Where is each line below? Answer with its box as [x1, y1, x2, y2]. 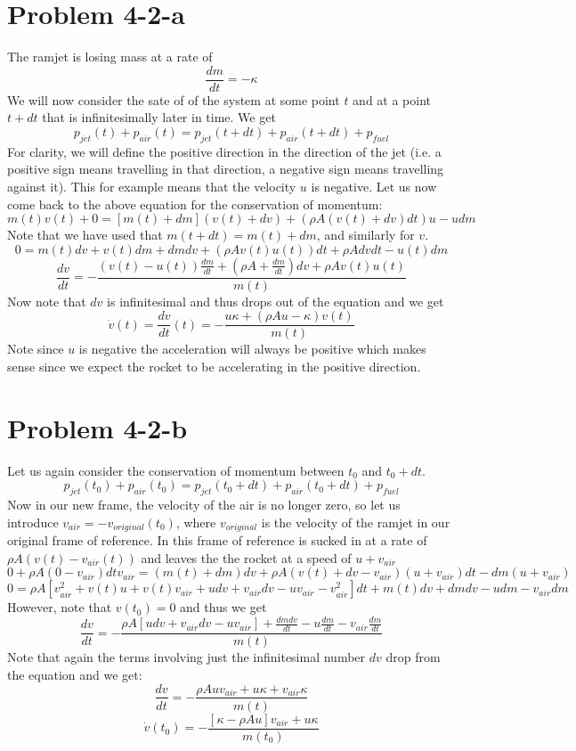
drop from [385, 648, 441, 666]
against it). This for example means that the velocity [7, 176, 296, 195]
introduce [7, 512, 59, 531]
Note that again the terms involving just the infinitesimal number [7, 648, 366, 666]
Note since [7, 339, 64, 358]
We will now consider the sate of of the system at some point [7, 90, 340, 109]
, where [175, 512, 216, 531]
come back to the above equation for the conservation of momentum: [7, 194, 383, 213]
